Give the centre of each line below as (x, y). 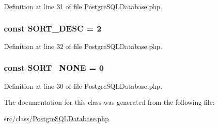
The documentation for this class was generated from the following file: (109, 102)
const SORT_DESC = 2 (53, 28)
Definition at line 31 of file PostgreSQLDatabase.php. (83, 6)
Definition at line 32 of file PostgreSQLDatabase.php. (83, 46)
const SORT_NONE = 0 (54, 68)
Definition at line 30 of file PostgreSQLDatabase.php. (83, 86)
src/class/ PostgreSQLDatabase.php (56, 118)
